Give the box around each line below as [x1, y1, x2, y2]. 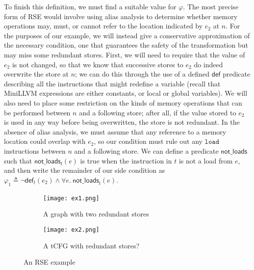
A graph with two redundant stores [43, 209, 149, 219]
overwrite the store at [4, 69, 69, 79]
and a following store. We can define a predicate [74, 145, 219, 156]
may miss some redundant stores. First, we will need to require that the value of [4, 49, 245, 59]
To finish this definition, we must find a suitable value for [4, 1, 177, 11]
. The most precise [183, 1, 239, 11]
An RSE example [24, 257, 76, 267]
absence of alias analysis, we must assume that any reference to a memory [4, 126, 227, 136]
